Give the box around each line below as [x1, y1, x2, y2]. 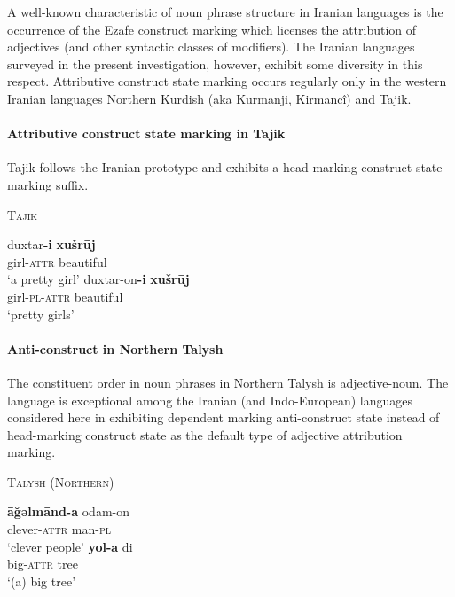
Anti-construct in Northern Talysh [7, 339, 224, 357]
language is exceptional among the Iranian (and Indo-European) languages [7, 390, 413, 409]
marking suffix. [7, 175, 89, 193]
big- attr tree [7, 554, 78, 573]
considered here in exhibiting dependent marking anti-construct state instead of [7, 408, 440, 427]
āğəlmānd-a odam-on [7, 502, 129, 521]
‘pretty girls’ [7, 304, 75, 323]
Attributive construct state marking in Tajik [7, 124, 286, 143]
